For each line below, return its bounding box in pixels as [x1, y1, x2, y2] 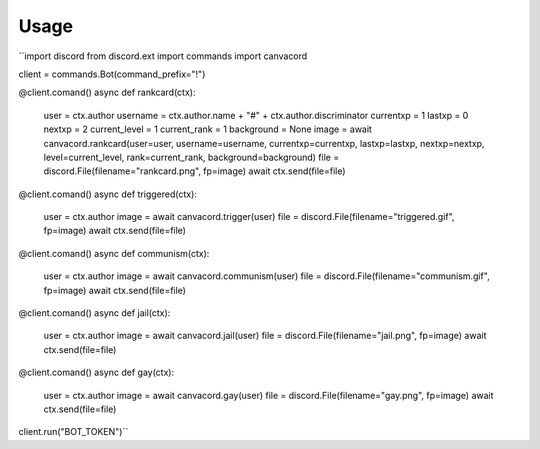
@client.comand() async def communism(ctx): [18, 247, 210, 259]
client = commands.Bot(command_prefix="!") [18, 68, 206, 80]
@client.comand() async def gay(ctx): [18, 366, 175, 379]
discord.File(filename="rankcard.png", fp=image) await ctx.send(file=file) [43, 165, 346, 177]
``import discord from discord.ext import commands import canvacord [18, 50, 308, 62]
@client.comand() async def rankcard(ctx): [18, 86, 196, 99]
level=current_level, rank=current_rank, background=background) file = [43, 151, 340, 163]
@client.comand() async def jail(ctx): [18, 307, 171, 319]
